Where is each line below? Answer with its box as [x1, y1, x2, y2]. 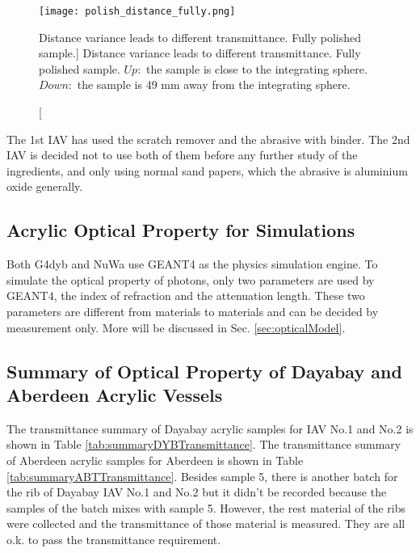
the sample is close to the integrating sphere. [146, 60, 367, 77]
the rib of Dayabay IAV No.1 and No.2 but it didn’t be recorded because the [6, 483, 387, 500]
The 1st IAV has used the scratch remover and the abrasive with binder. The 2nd [6, 130, 410, 147]
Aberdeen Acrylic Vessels [6, 382, 223, 407]
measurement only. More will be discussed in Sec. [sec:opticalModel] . [6, 319, 346, 336]
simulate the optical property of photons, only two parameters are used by [6, 271, 375, 288]
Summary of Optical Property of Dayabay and [6, 358, 402, 383]
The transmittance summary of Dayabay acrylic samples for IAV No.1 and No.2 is [6, 420, 414, 437]
